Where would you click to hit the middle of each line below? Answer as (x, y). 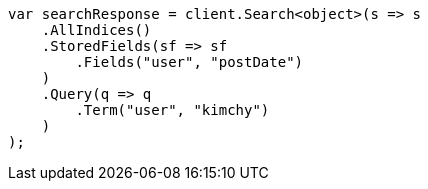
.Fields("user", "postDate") (189, 62)
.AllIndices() (96, 30)
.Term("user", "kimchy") (172, 110)
